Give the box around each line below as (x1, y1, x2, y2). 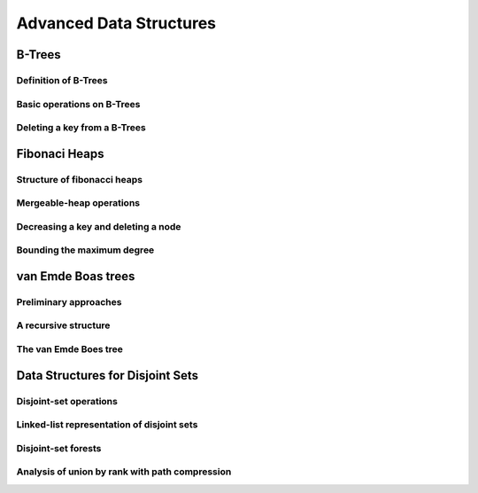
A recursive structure (16, 319, 111, 332)
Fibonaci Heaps (16, 146, 105, 161)
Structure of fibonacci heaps (16, 173, 143, 185)
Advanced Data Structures (16, 13, 217, 33)
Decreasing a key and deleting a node (16, 220, 181, 232)
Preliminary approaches (16, 295, 122, 308)
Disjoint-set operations (16, 395, 119, 407)
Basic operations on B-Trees (16, 98, 141, 110)
